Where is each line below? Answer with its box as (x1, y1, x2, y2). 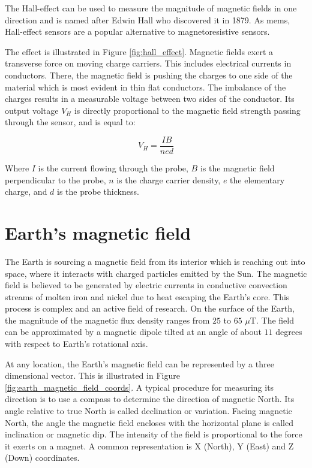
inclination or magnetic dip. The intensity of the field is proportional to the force (5, 428, 302, 440)
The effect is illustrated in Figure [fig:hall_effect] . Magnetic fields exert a (5, 45, 273, 58)
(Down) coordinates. (5, 451, 80, 464)
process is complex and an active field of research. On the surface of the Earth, (5, 302, 295, 315)
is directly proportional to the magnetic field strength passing (74, 104, 301, 116)
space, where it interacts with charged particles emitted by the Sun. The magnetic (5, 267, 307, 279)
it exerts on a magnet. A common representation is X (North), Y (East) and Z (5, 439, 294, 452)
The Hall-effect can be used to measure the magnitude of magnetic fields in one (5, 2, 297, 14)
